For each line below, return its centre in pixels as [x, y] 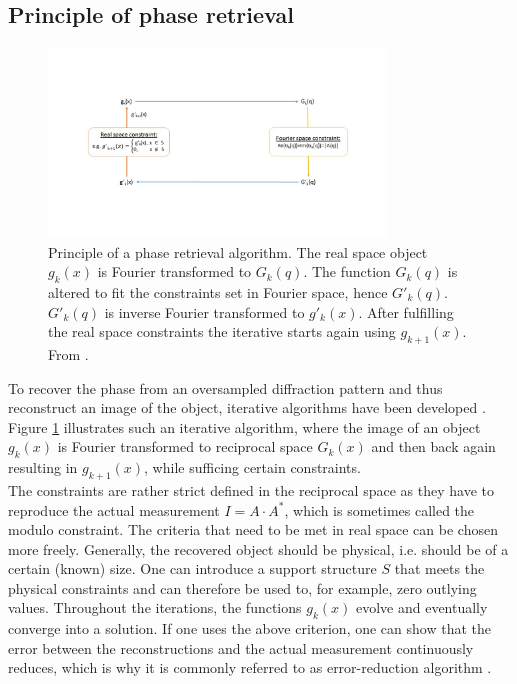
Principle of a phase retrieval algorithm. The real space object [238, 251]
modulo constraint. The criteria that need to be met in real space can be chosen [253, 529]
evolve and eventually [421, 607]
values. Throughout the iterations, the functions [155, 607]
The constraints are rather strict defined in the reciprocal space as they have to [251, 489]
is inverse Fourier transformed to [204, 311]
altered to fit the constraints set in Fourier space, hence [218, 291]
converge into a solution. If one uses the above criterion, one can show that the [249, 628]
